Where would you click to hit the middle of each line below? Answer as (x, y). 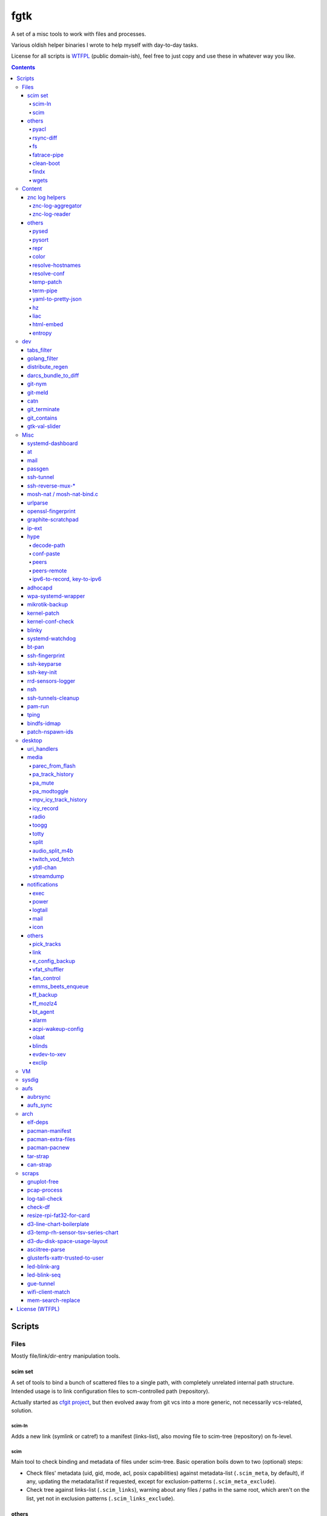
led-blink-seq (44, 1275)
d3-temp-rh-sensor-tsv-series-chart (73, 1233)
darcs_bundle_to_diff (53, 375)
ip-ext (35, 528)
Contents (23, 67)
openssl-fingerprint (51, 511)
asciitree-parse (46, 1250)
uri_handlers (43, 748)
